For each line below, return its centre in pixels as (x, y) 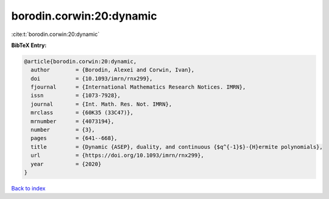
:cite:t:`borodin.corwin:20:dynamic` (55, 34)
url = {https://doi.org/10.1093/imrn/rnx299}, (117, 155)
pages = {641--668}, (74, 138)
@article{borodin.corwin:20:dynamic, (80, 61)
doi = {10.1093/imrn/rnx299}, (92, 78)
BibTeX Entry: (29, 45)
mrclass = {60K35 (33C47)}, (82, 113)
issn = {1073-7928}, (76, 96)
